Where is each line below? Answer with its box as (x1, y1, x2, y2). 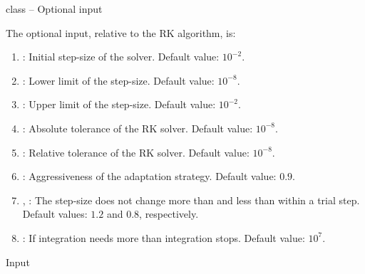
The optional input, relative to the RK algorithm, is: (6, 25, 236, 40)
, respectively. (139, 206, 199, 221)
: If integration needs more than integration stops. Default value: (22, 230, 305, 245)
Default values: (22, 206, 88, 221)
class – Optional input (6, 1, 103, 16)
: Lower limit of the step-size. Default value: (22, 73, 215, 88)
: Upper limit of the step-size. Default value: (22, 97, 216, 112)
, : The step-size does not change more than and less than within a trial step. (22, 192, 360, 207)
